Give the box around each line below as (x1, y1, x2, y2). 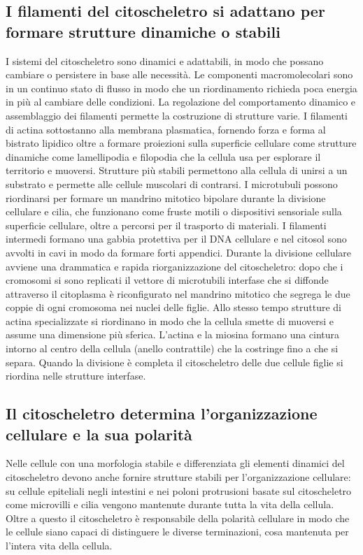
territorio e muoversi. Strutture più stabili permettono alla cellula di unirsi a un (6, 163, 348, 178)
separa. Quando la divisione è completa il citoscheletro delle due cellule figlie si (6, 354, 343, 369)
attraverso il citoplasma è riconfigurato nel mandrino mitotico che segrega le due (6, 286, 350, 301)
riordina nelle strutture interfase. (6, 368, 146, 383)
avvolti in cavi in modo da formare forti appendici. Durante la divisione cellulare (6, 245, 352, 259)
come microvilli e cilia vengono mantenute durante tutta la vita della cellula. (6, 497, 334, 512)
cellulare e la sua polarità (6, 423, 192, 445)
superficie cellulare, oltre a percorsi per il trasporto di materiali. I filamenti (6, 217, 327, 232)
